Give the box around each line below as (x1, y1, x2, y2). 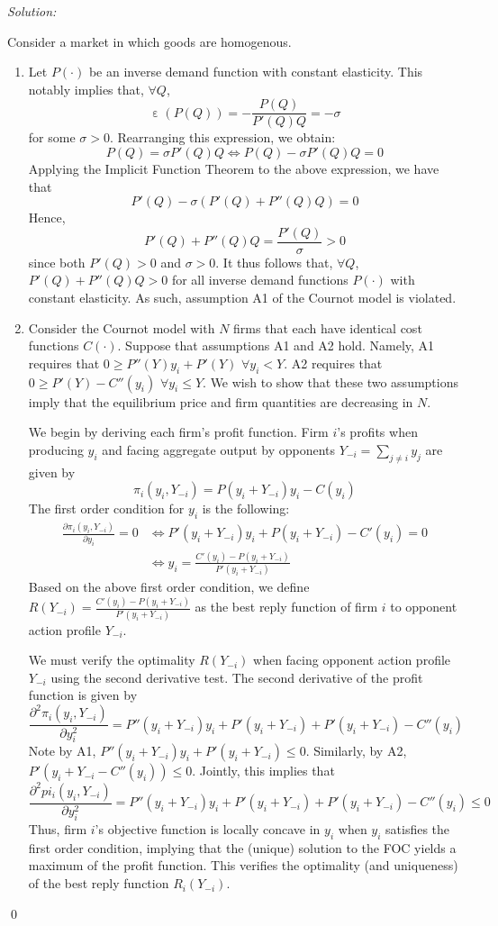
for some (28, 128, 76, 147)
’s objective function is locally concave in (95, 820, 321, 839)
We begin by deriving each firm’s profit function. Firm (28, 422, 329, 441)
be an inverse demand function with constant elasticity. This (88, 62, 423, 81)
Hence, (28, 208, 66, 227)
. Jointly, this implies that (192, 761, 335, 780)
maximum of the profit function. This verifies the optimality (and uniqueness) (28, 856, 458, 875)
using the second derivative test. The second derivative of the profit (50, 667, 423, 686)
